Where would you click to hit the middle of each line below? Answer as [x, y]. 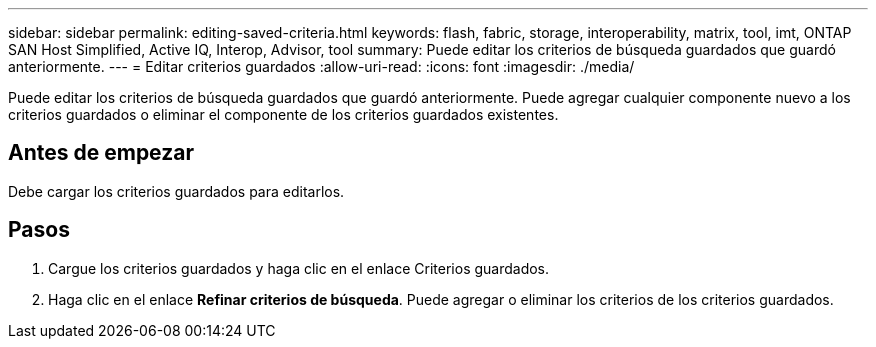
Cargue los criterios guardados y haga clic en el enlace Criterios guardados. [299, 268]
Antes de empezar [101, 153]
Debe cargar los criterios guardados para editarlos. [176, 191]
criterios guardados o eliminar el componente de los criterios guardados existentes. [283, 114]
